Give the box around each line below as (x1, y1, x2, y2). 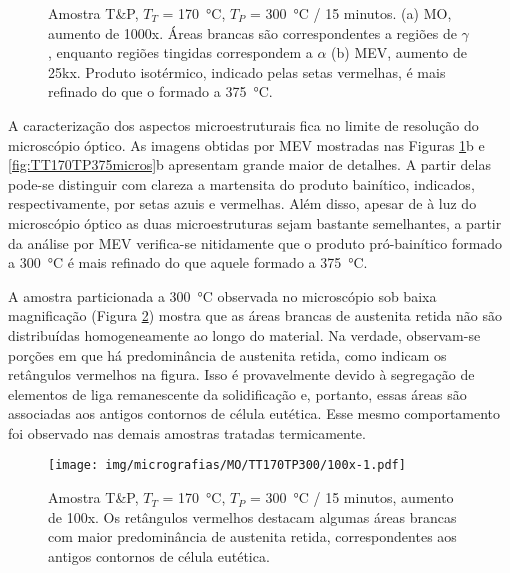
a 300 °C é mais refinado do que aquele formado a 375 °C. (8, 252, 368, 273)
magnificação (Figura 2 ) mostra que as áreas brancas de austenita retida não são (8, 305, 502, 326)
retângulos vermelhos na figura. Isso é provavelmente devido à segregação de (8, 364, 475, 385)
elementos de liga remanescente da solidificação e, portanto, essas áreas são (8, 383, 467, 404)
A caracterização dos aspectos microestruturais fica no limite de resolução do (8, 114, 479, 135)
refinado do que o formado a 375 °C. (48, 81, 273, 102)
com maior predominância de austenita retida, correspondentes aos (48, 526, 457, 547)
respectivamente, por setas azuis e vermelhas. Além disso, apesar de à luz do (8, 193, 477, 214)
